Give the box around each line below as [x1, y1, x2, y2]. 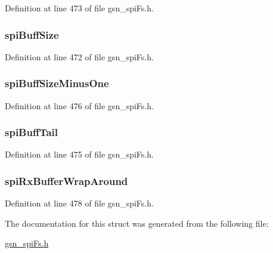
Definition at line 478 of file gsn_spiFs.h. [5, 197, 154, 209]
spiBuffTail [5, 125, 58, 140]
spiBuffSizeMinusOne [5, 76, 109, 91]
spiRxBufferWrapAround [5, 173, 128, 188]
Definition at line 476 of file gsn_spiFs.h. [5, 99, 154, 112]
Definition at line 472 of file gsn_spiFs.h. [5, 50, 154, 63]
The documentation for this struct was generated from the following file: [5, 217, 269, 229]
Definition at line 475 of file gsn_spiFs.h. [5, 148, 154, 161]
